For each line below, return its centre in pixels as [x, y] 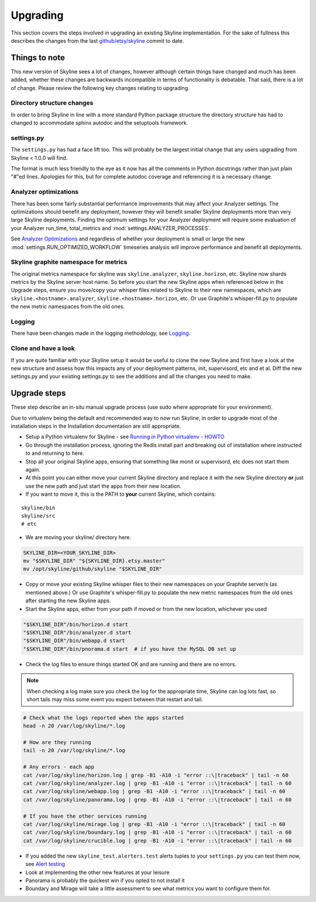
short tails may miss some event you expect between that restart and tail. [115, 699]
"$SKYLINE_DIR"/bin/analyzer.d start [77, 632]
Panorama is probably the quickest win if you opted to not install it [105, 880]
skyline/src [38, 516]
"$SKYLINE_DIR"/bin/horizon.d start [76, 624]
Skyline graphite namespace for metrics [69, 262]
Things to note [38, 58]
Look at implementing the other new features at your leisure [97, 872]
